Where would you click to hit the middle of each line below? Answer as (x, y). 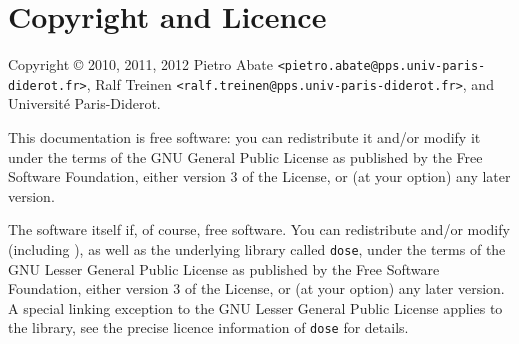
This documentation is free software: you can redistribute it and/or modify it (244, 137)
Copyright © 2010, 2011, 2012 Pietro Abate (140, 64)
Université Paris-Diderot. (84, 103)
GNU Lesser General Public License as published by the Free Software (224, 268)
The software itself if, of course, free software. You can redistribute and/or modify (259, 229)
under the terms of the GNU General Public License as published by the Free (245, 156)
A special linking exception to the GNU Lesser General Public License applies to (255, 307)
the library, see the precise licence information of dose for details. (208, 327)
